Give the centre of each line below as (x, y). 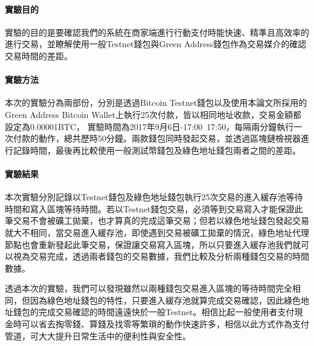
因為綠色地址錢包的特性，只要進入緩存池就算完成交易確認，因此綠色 (165, 300)
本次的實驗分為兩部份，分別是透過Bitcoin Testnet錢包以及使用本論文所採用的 (156, 103)
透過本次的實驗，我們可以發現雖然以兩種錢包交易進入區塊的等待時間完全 (149, 288)
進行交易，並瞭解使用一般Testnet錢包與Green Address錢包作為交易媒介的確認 (156, 44)
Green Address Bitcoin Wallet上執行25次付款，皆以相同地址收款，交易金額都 (153, 114)
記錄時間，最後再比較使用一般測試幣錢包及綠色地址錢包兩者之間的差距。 (157, 150)
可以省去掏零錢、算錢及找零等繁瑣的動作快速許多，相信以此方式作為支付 (165, 324)
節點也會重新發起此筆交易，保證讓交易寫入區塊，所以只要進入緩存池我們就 (153, 244)
